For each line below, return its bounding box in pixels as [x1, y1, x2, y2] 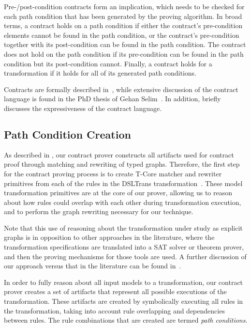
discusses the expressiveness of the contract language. [4, 103, 162, 113]
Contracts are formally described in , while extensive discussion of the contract [4, 84, 238, 94]
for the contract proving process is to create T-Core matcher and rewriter [4, 168, 222, 178]
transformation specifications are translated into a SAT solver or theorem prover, [4, 242, 244, 252]
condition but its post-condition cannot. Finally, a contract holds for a [4, 58, 212, 68]
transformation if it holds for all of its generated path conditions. [4, 68, 196, 78]
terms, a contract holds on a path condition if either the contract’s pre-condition [4, 20, 243, 31]
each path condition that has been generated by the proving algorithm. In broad [4, 11, 242, 21]
